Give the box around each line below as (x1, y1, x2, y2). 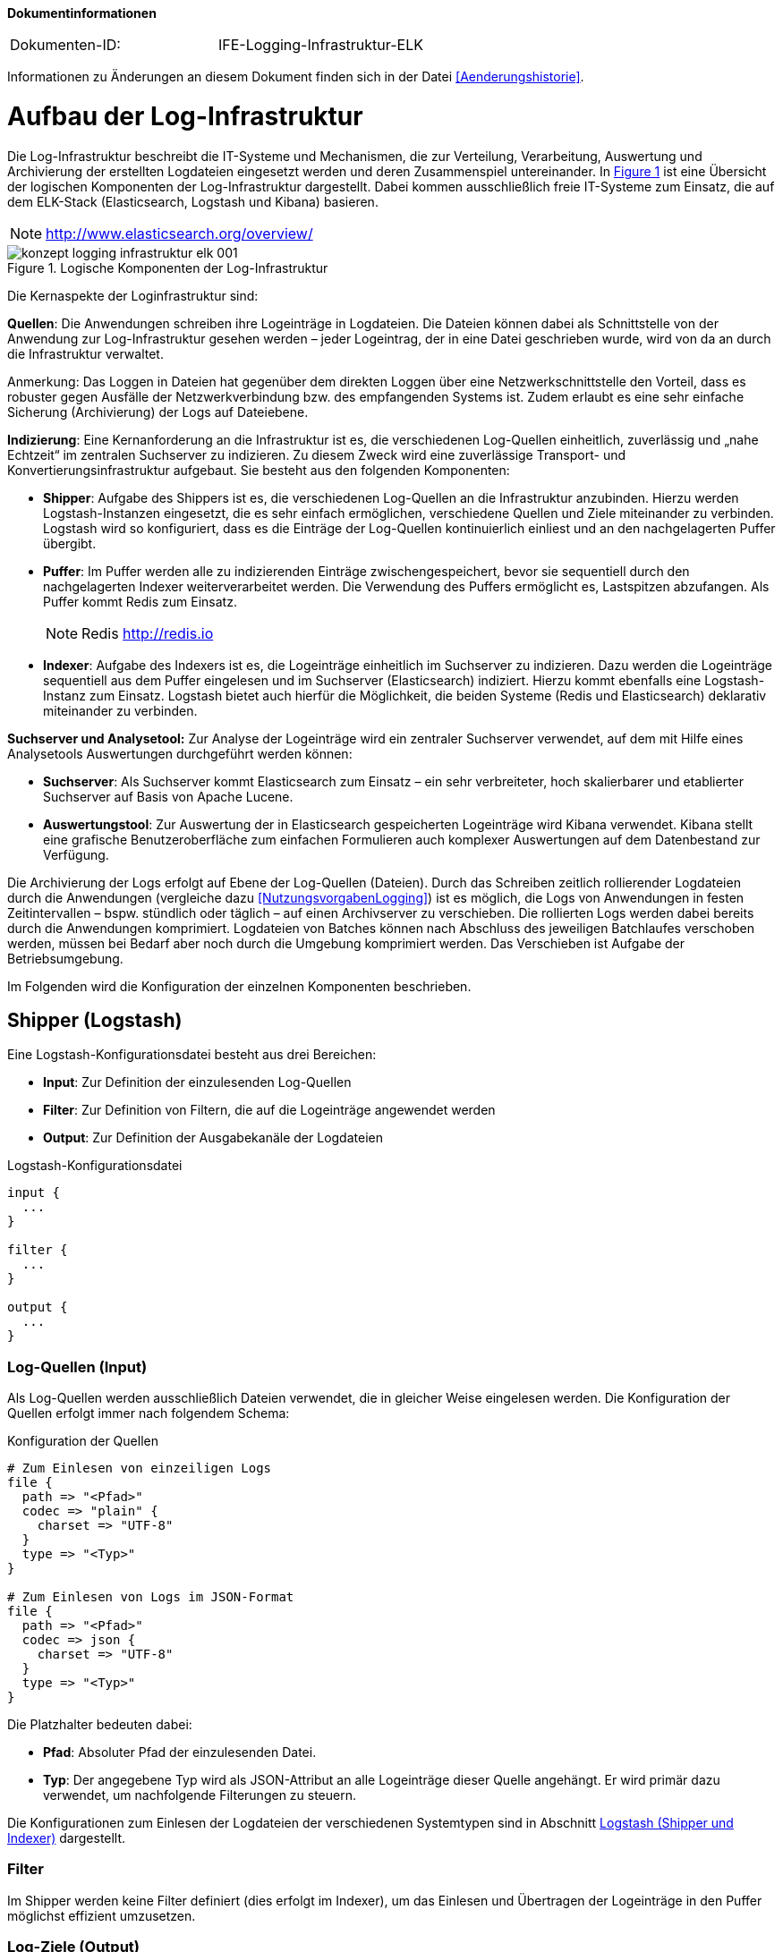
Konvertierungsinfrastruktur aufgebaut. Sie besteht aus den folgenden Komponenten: (7, 462, 510, 478)
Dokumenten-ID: (10, 36, 121, 54)
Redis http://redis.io (81, 624, 214, 642)
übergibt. (43, 535, 97, 551)
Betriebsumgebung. (7, 950, 123, 966)
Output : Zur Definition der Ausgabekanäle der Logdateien (43, 1130, 383, 1146)
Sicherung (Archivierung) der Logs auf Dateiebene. (7, 403, 309, 420)
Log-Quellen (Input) (7, 1357, 148, 1376)
